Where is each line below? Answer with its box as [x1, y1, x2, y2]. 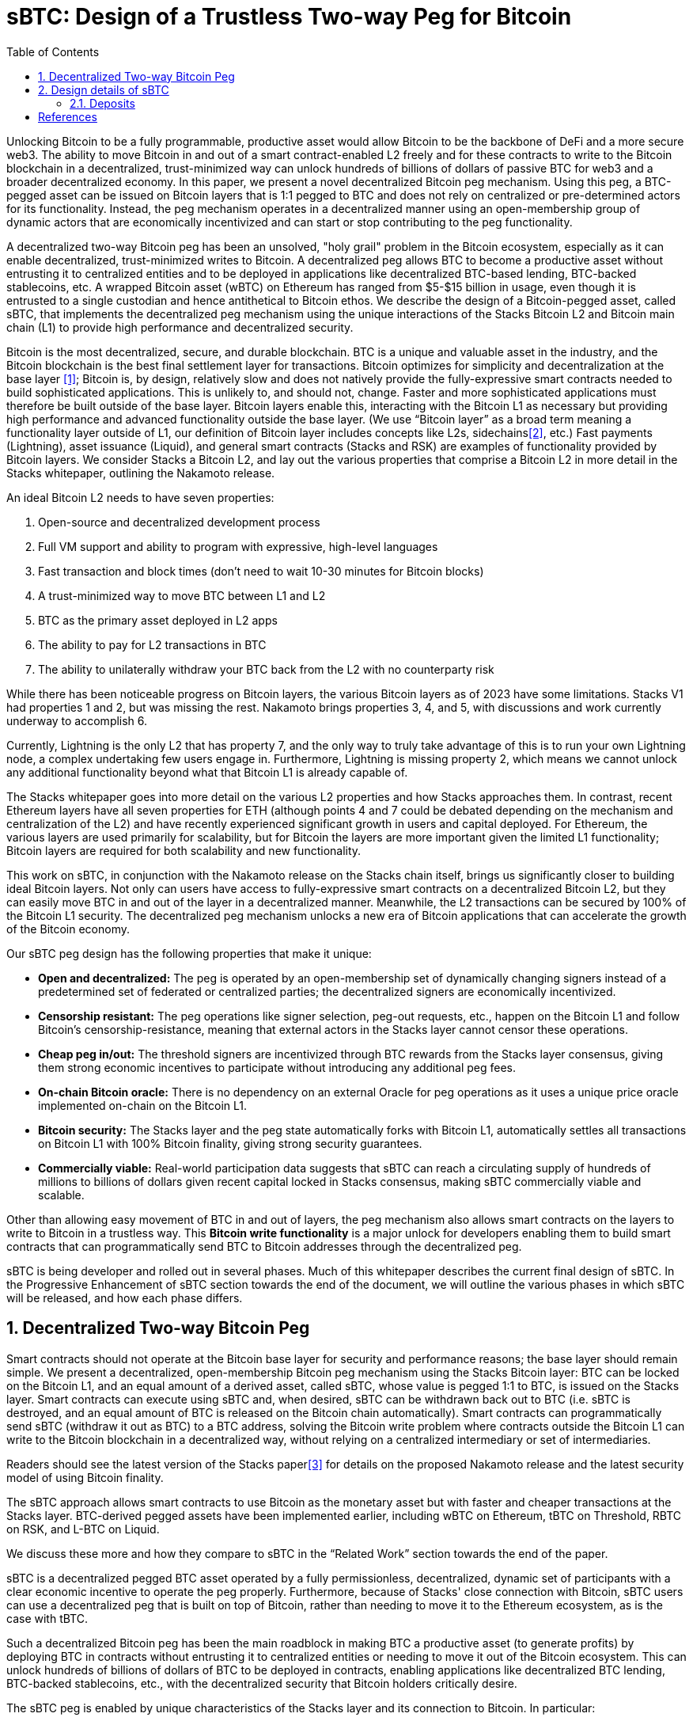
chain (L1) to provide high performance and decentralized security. [6, 320, 354, 334]
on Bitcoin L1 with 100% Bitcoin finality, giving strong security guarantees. [38, 1136, 422, 1150]
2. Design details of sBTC [38, 82, 169, 97]
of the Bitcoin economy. [6, 921, 131, 936]
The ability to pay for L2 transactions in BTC [38, 637, 267, 652]
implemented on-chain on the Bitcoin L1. [38, 1098, 247, 1112]
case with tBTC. [6, 1611, 88, 1625]
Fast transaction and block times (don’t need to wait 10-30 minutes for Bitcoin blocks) [38, 564, 484, 578]
